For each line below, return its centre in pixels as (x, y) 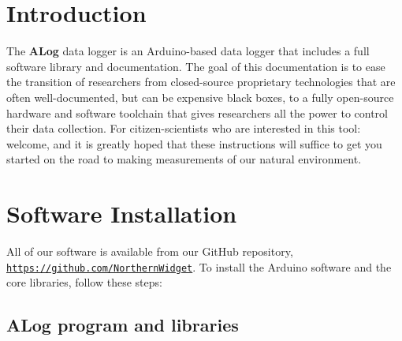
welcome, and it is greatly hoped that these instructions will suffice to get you (194, 143)
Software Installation (122, 214)
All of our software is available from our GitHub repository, (150, 251)
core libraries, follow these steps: (84, 282)
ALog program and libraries (123, 325)
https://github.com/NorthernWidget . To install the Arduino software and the (199, 266)
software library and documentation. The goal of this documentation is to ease (196, 66)
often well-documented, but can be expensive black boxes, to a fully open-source (200, 97)
